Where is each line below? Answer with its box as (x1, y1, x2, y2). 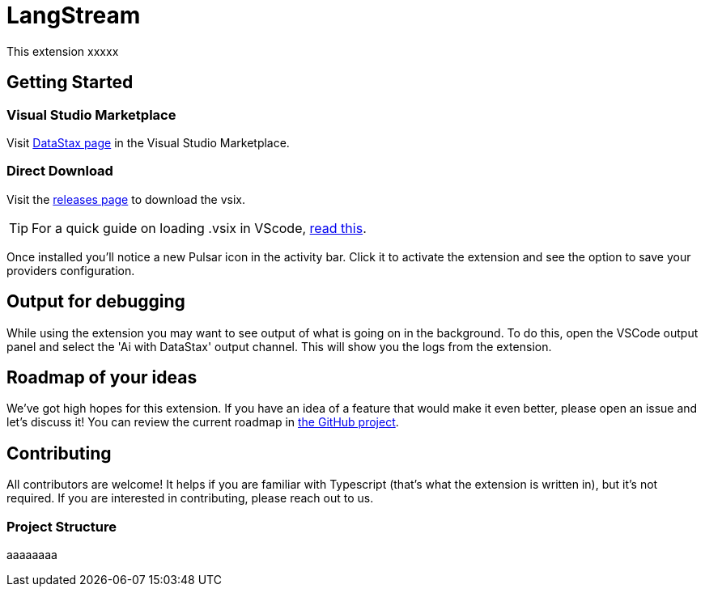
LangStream (6, 2, 141, 29)
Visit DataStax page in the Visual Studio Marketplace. (6, 135, 290, 150)
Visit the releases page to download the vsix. (6, 192, 245, 206)
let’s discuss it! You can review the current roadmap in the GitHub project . (6, 415, 399, 430)
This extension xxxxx (6, 44, 119, 58)
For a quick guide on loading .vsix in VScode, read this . (32, 219, 367, 236)
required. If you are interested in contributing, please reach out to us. (6, 491, 374, 506)
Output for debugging (6, 291, 185, 312)
